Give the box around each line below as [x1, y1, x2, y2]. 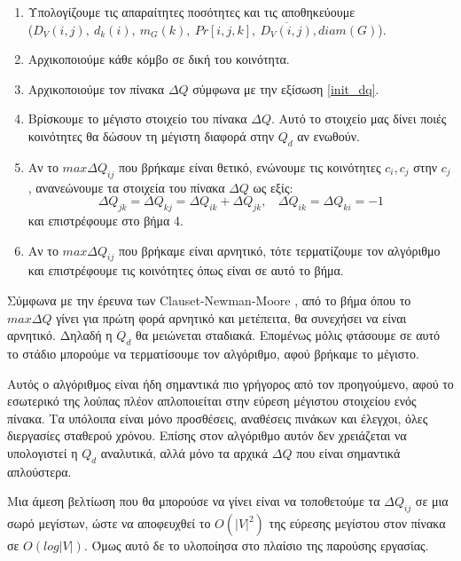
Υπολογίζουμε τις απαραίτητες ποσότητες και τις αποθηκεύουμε [27, 3, 356, 20]
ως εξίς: [253, 178, 293, 196]
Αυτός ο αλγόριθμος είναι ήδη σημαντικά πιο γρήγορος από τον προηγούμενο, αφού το [7, 374, 454, 392]
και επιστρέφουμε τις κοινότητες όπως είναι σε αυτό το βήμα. [27, 261, 344, 280]
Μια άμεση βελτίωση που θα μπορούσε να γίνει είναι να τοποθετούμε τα [7, 492, 380, 510]
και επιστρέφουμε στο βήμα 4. [27, 210, 184, 229]
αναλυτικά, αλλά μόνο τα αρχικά [100, 443, 269, 462]
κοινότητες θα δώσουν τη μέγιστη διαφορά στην [27, 126, 274, 145]
